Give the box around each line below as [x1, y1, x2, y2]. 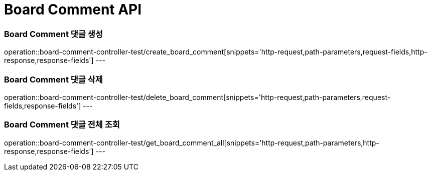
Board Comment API [4, 1, 142, 18]
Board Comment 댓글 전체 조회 [4, 119, 120, 130]
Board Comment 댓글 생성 [4, 28, 103, 39]
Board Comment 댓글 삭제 [4, 74, 103, 84]
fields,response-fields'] [4, 101, 81, 110]
